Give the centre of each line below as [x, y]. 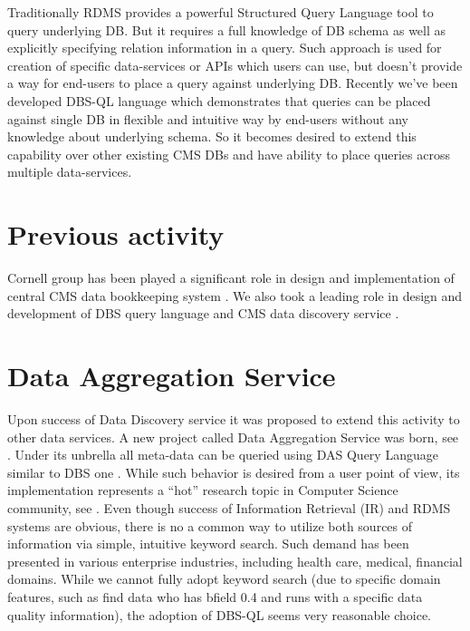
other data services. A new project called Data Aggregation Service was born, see [233, 437]
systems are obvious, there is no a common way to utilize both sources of [210, 525]
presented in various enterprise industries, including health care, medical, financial [235, 561]
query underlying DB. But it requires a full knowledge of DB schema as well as [227, 29]
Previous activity [116, 234]
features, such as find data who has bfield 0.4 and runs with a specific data [215, 596]
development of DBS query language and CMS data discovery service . [203, 313]
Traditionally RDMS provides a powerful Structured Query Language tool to [221, 12]
